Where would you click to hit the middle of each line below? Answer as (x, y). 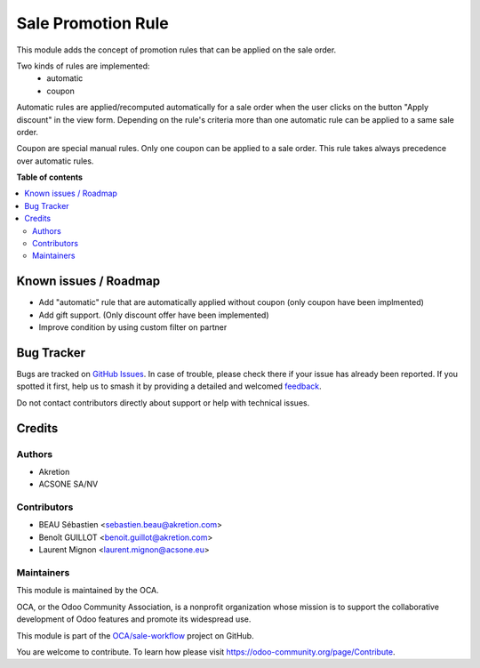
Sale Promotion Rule (92, 23)
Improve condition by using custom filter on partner (133, 327)
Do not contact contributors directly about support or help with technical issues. (163, 402)
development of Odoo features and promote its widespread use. (134, 619)
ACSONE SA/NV (68, 484)
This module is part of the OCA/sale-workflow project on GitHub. (135, 635)
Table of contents (50, 177)
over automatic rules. (55, 161)
